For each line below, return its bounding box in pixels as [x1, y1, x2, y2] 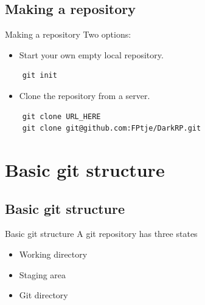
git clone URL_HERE [22, 112, 101, 121]
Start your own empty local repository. [19, 48, 164, 61]
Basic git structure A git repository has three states [5, 227, 198, 240]
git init [22, 71, 57, 80]
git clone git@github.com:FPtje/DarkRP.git [22, 124, 201, 133]
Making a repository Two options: [5, 28, 131, 41]
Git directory [19, 289, 68, 301]
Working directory [19, 247, 88, 260]
